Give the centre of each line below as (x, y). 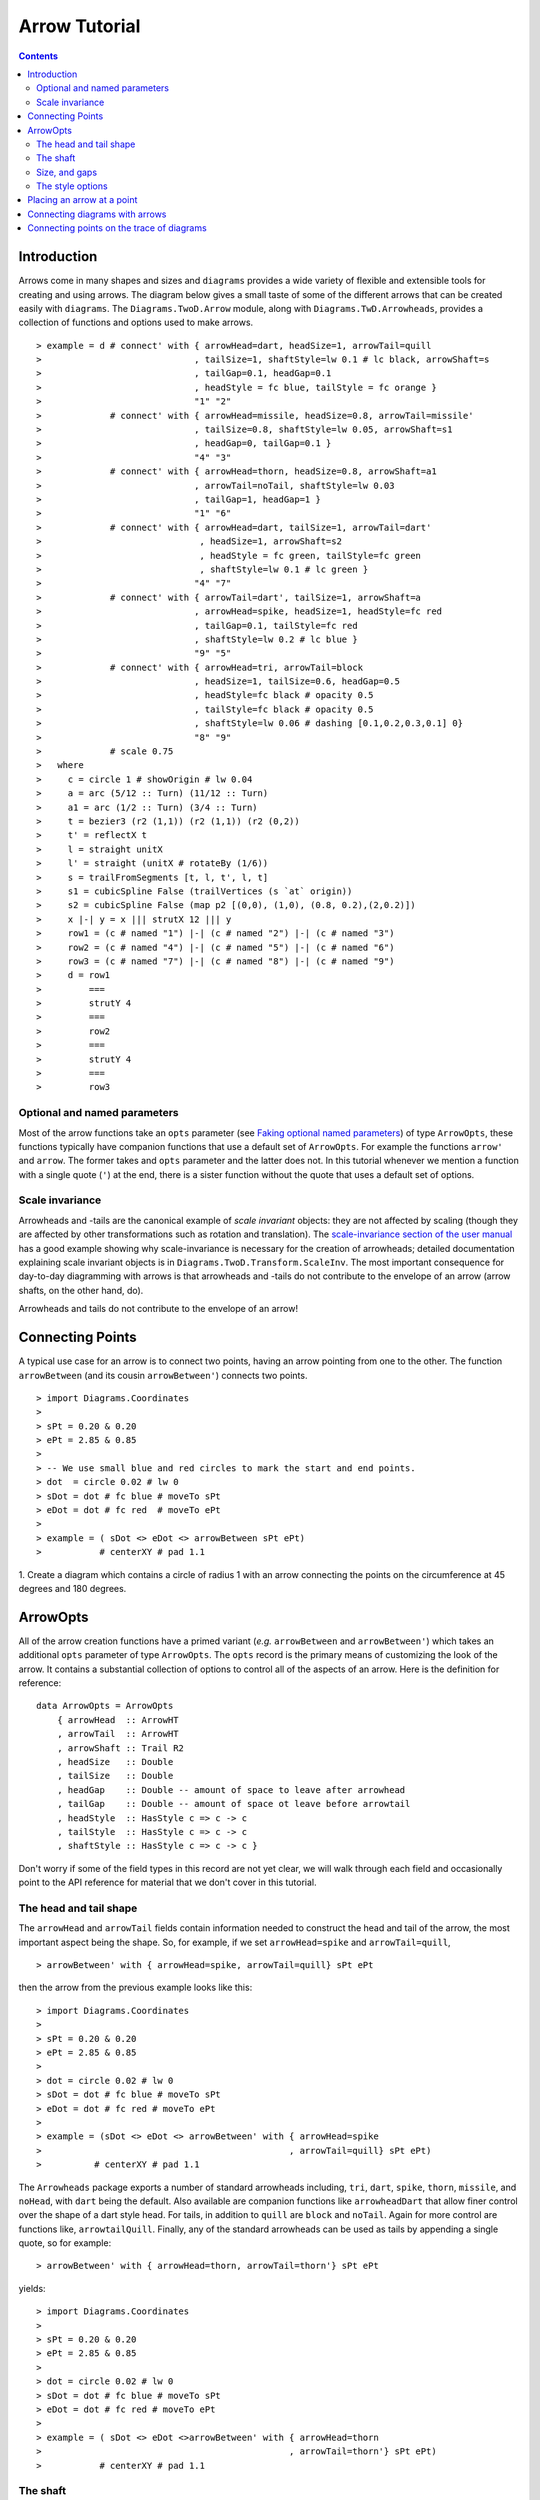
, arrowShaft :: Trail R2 (120, 1748)
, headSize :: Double (115, 1761)
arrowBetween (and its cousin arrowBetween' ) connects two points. (163, 1375)
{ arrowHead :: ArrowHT (117, 1719)
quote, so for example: (65, 2243)
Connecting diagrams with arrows (97, 214)
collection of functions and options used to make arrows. (136, 322)
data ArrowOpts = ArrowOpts (105, 1706)
